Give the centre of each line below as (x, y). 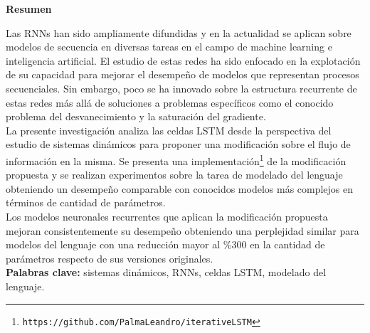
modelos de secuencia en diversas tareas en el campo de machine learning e (169, 47)
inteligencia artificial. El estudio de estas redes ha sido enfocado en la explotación (183, 60)
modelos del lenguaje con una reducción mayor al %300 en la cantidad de (165, 244)
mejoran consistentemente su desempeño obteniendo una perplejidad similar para (183, 230)
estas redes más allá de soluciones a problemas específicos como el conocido (170, 102)
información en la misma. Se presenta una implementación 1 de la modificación (176, 159)
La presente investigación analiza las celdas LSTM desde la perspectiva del (169, 130)
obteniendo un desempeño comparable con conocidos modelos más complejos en (180, 188)
